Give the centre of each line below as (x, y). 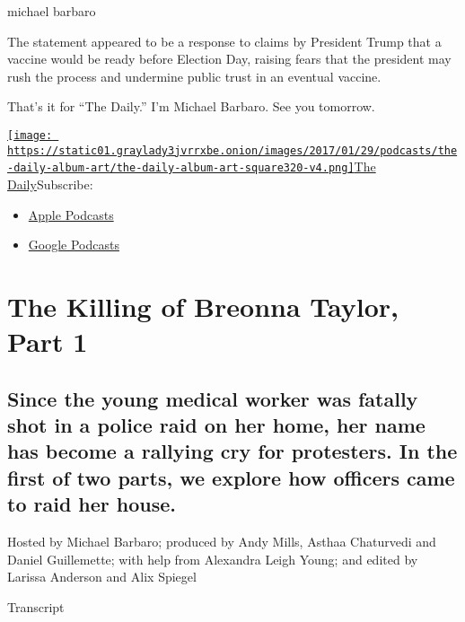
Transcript (36, 606)
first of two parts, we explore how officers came (231, 477)
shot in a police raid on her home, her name (216, 425)
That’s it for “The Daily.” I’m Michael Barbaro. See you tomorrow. (191, 106)
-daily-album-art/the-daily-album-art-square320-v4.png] (181, 168)
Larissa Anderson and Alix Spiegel (102, 577)
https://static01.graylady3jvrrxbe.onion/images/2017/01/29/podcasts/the (232, 150)
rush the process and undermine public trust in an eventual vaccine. (194, 76)
